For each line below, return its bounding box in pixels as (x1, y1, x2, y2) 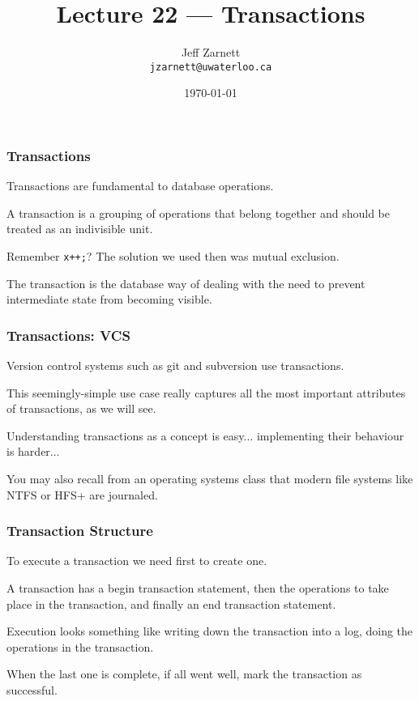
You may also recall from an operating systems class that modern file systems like (6, 470, 413, 487)
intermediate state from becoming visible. (6, 291, 212, 308)
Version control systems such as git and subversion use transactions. (6, 357, 344, 374)
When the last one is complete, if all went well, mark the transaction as (6, 665, 362, 682)
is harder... (6, 443, 60, 460)
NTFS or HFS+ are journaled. (6, 486, 158, 503)
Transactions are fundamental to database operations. (6, 177, 274, 194)
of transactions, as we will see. (6, 400, 156, 417)
